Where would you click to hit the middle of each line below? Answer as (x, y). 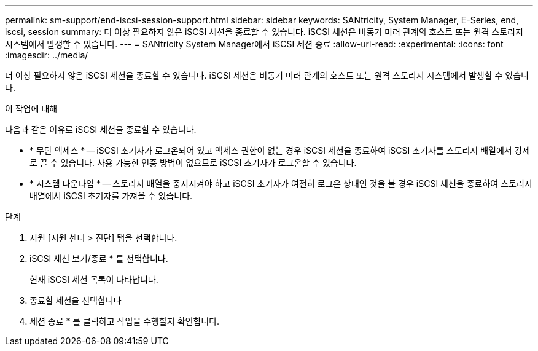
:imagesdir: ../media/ (47, 55)
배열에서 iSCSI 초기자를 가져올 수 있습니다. (111, 196)
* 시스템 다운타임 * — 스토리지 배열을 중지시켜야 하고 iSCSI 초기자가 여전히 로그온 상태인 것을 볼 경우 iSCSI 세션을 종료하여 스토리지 (281, 183)
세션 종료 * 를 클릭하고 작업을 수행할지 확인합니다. (125, 321)
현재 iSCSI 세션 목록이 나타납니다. (94, 279)
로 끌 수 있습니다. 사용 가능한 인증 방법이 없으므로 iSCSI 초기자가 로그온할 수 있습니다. (193, 163)
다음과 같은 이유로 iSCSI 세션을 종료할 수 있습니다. (101, 129)
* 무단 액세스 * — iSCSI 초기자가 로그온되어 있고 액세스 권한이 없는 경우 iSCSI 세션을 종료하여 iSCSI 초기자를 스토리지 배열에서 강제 (280, 150)
